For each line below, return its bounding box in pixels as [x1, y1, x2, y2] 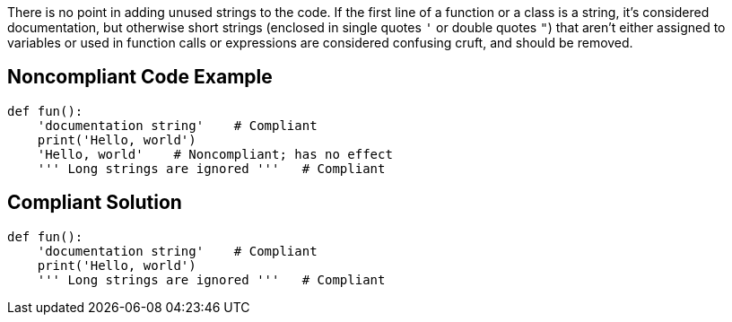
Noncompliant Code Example [7, 65, 273, 89]
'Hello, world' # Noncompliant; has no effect [37, 146, 393, 161]
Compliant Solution [7, 191, 182, 214]
